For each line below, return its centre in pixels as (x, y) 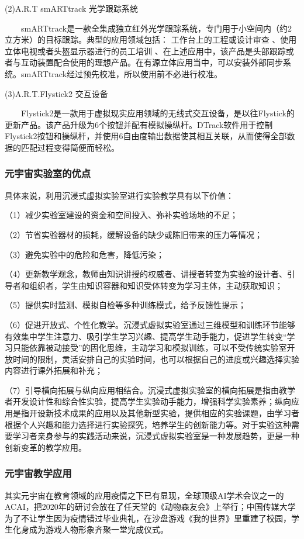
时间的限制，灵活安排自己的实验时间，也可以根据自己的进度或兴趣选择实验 (156, 359)
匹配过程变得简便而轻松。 (70, 147)
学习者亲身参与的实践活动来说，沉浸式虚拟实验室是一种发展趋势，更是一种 (156, 436)
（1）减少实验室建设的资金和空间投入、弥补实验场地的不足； (121, 215)
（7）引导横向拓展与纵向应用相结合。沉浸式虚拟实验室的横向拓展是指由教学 (150, 390)
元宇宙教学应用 (38, 473)
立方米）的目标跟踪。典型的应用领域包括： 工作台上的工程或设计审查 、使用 (151, 39)
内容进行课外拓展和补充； (54, 370)
